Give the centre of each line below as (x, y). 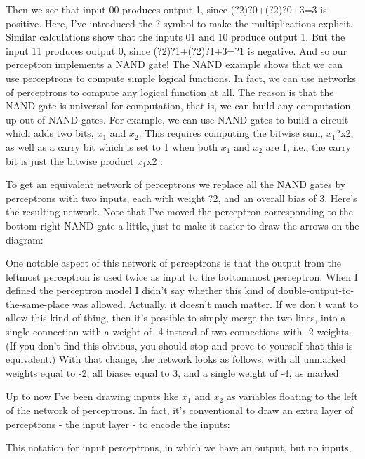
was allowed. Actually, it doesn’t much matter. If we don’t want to (215, 304)
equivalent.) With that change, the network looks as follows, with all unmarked (176, 359)
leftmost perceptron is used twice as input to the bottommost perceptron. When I (182, 276)
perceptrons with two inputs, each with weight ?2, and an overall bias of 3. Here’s (181, 198)
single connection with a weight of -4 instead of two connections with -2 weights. (179, 332)
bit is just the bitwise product (70, 160)
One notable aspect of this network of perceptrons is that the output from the (174, 263)
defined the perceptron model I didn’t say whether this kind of (140, 290)
